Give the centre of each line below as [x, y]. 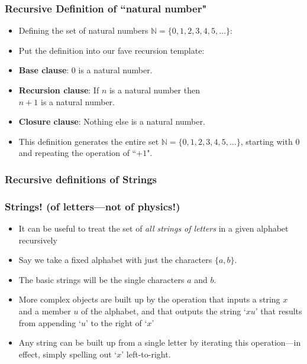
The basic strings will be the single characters [101, 279]
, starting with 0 [270, 141]
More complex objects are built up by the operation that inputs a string [149, 299]
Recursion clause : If [59, 90]
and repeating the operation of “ [77, 153]
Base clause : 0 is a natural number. [85, 70]
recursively [38, 240]
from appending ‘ [50, 322]
